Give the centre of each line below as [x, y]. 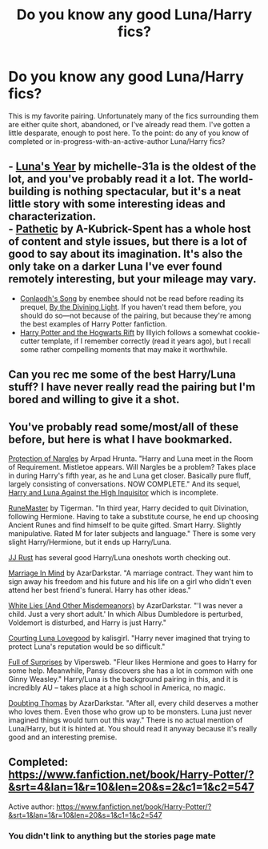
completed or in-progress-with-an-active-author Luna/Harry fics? [117, 141]
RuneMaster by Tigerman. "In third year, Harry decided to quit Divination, [129, 508]
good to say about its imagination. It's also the [126, 254]
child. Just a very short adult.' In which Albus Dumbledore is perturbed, [126, 614]
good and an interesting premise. [63, 737]
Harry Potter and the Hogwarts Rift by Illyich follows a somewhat [126, 332]
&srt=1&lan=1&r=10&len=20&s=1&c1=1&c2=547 [85, 815]
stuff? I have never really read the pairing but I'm [132, 387]
